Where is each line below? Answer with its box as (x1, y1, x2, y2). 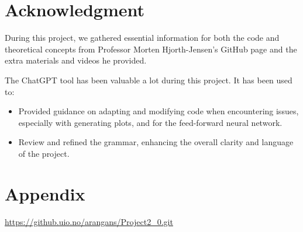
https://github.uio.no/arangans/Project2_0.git (5, 215, 173, 227)
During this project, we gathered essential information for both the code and (5, 31, 280, 44)
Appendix (5, 181, 85, 205)
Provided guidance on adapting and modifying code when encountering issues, (18, 105, 299, 117)
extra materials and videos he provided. (5, 54, 147, 66)
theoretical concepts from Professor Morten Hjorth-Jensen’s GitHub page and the (5, 43, 297, 55)
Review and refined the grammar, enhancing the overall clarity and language (18, 136, 294, 148)
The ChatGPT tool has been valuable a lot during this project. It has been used (5, 73, 292, 86)
